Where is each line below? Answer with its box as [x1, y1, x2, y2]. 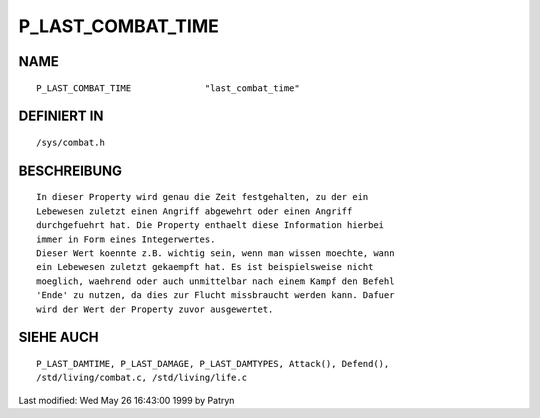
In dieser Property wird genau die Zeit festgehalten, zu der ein [36, 191, 369, 203]
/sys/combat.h [36, 136, 105, 148]
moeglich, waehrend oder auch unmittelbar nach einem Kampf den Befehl [36, 275, 395, 287]
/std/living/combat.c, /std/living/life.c [36, 372, 248, 384]
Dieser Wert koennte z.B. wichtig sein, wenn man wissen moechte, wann [36, 247, 395, 259]
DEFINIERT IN [18, 108, 104, 125]
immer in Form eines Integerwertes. [36, 233, 216, 245]
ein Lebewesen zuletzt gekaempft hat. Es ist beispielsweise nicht [36, 261, 374, 273]
